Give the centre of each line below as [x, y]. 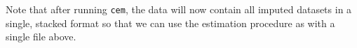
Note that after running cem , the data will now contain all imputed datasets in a [179, 9]
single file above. [41, 37]
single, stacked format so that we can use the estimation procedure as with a [170, 23]
